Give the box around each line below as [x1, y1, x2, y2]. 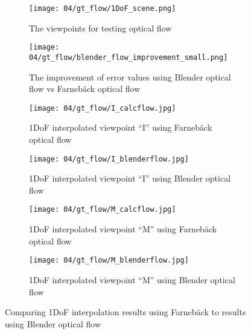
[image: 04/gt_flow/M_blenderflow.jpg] [29, 256, 189, 265]
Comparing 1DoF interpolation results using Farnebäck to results [5, 306, 246, 318]
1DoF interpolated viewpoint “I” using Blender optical [29, 172, 231, 185]
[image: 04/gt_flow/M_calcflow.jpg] [29, 205, 176, 214]
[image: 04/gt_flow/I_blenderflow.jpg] [29, 154, 189, 163]
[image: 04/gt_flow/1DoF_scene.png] [29, 4, 176, 13]
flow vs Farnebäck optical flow [29, 82, 141, 95]
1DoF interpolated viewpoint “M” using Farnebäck [29, 223, 217, 235]
